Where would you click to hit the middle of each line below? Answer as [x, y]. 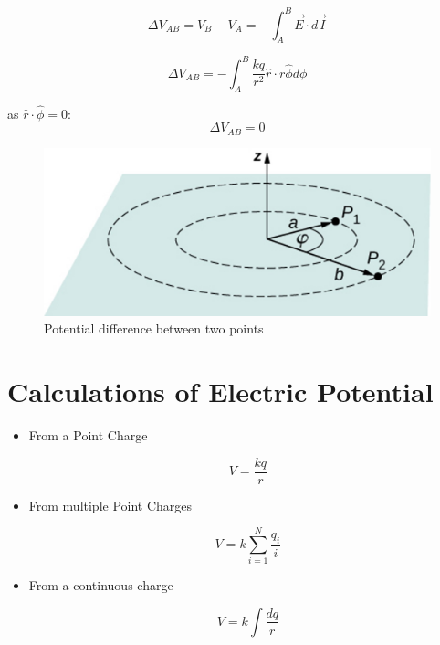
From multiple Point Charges [110, 505]
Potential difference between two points [154, 328]
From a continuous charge [101, 585]
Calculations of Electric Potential [220, 391]
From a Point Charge [88, 435]
